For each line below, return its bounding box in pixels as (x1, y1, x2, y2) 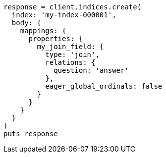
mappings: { (20, 27, 66, 35)
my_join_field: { (37, 43, 104, 51)
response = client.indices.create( (3, 3, 142, 11)
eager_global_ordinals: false (45, 82, 163, 90)
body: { (11, 19, 41, 27)
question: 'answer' (54, 66, 129, 74)
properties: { (28, 35, 83, 43)
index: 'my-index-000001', (11, 11, 116, 19)
